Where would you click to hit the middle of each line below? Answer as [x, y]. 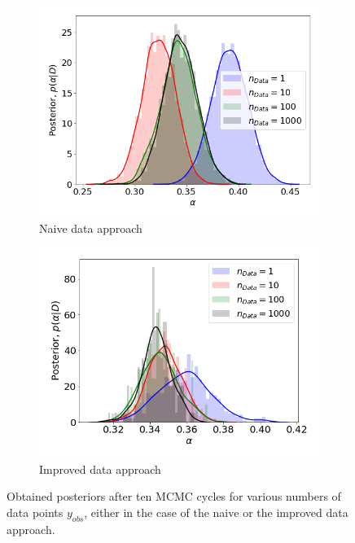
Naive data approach [91, 228]
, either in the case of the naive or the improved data [216, 512]
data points [35, 512]
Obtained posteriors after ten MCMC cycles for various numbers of [174, 496]
